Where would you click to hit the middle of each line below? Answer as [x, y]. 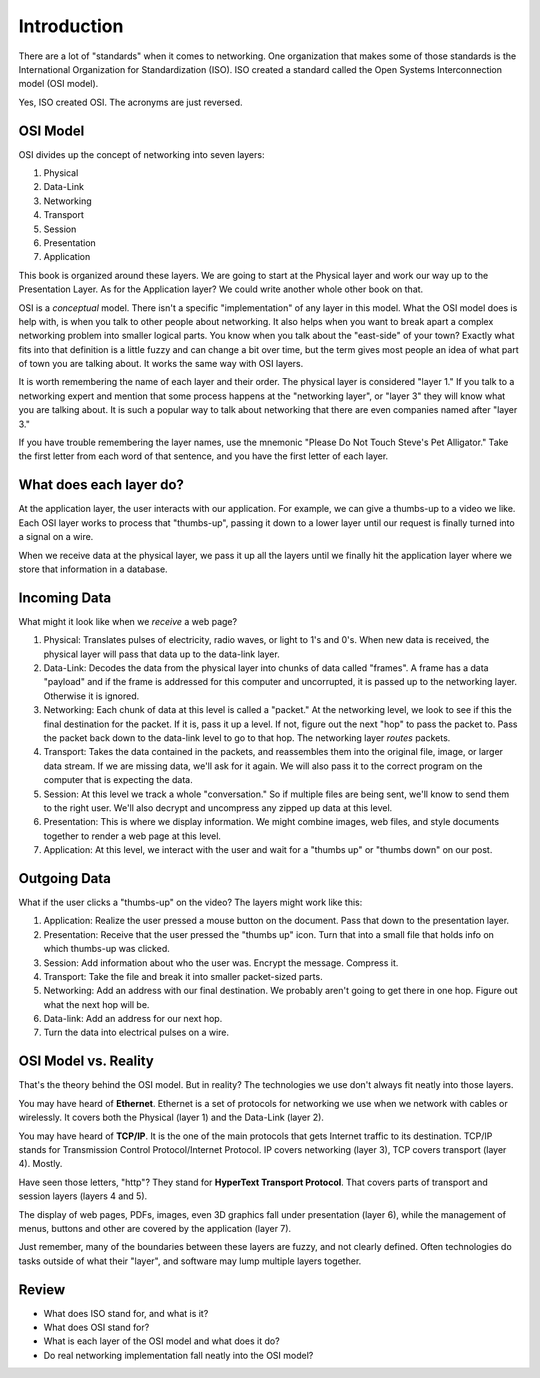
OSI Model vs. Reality [86, 1061]
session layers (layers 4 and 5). [83, 1196]
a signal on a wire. [56, 537]
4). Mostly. [40, 1164]
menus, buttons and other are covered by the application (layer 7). [155, 1228]
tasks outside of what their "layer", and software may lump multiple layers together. [190, 1261]
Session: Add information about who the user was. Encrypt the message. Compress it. [221, 962]
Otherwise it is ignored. [91, 696]
